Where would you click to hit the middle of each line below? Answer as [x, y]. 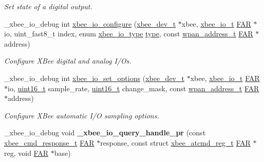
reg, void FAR [26, 153]
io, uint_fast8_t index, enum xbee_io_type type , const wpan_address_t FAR [129, 34]
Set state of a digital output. [48, 6]
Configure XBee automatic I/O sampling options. [82, 115]
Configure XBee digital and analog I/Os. [68, 61]
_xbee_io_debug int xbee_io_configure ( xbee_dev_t [90, 23]
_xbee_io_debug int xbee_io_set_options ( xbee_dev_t [94, 78]
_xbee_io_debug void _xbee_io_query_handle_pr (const [105, 133]
